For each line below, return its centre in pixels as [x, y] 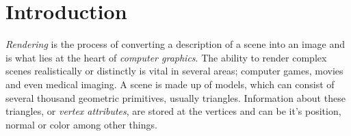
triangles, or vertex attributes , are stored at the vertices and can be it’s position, [173, 111]
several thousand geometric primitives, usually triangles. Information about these [175, 97]
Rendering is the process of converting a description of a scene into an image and [175, 44]
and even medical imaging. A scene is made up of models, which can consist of [170, 84]
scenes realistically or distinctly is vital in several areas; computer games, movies [174, 71]
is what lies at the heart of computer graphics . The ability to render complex [166, 57]
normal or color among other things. [81, 124]
